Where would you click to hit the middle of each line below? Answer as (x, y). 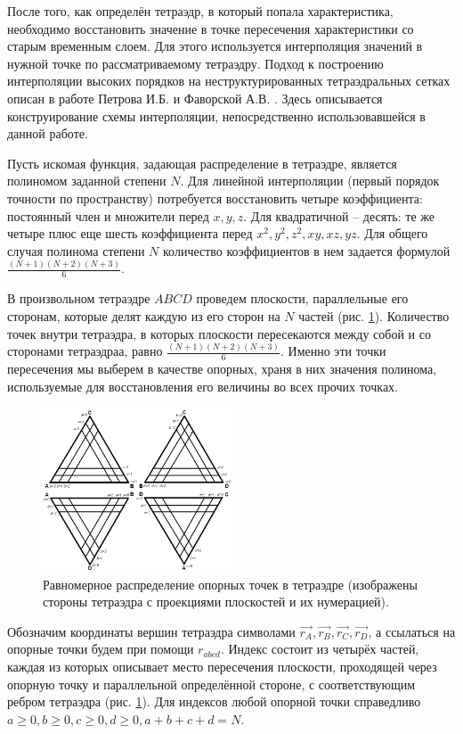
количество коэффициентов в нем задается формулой (307, 250)
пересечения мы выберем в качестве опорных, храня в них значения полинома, (222, 369)
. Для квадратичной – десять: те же (339, 215)
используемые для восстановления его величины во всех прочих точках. (203, 386)
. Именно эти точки (333, 351)
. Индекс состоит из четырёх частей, (320, 649)
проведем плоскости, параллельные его (302, 298)
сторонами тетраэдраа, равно (85, 351)
